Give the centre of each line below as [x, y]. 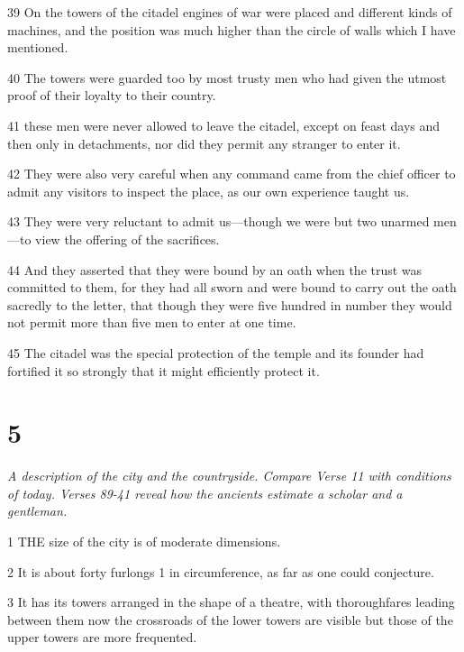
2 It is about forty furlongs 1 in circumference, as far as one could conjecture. [221, 571]
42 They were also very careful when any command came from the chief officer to [232, 174]
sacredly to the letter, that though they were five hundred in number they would [230, 304]
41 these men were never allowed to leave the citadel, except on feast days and [224, 125]
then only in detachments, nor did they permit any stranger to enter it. [204, 143]
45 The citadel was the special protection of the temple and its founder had [216, 352]
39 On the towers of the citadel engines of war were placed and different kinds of [230, 12]
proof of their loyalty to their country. [112, 95]
